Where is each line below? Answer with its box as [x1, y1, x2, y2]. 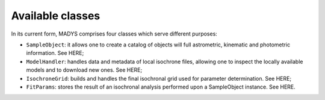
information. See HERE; [26, 49, 84, 57]
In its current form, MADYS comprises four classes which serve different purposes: [11, 30, 218, 37]
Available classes [11, 9, 101, 22]
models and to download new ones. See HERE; [26, 66, 143, 73]
